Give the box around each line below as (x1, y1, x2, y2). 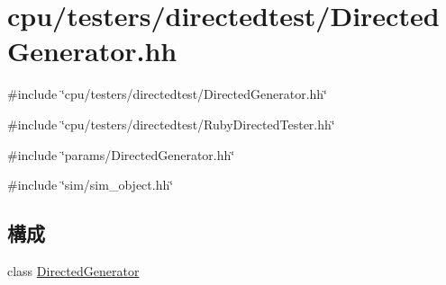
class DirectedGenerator (7, 261, 140, 280)
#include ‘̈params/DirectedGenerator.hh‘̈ (7, 145, 235, 164)
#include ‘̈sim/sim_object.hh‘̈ (7, 175, 174, 194)
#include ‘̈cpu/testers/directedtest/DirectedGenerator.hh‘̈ (7, 85, 328, 103)
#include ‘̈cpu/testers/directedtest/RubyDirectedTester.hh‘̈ (7, 114, 335, 133)
